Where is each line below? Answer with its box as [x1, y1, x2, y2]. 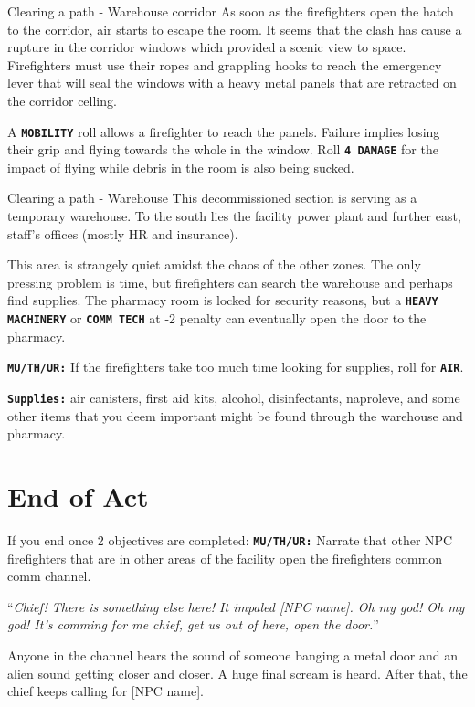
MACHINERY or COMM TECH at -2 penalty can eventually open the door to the [7, 309, 427, 328]
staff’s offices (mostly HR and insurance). [7, 224, 238, 243]
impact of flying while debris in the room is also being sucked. [7, 157, 354, 176]
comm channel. [7, 566, 91, 586]
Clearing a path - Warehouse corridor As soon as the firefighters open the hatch [7, 2, 454, 20]
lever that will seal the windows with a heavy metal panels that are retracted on [7, 73, 457, 92]
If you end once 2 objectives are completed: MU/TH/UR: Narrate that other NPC [7, 530, 453, 549]
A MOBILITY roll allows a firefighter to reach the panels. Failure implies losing [7, 121, 440, 141]
